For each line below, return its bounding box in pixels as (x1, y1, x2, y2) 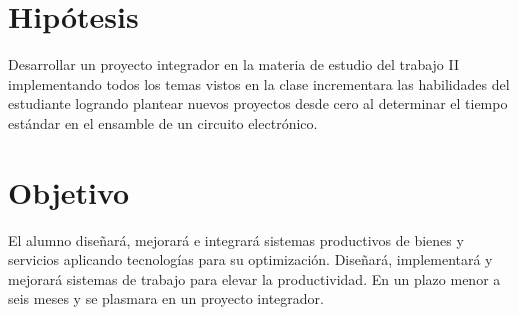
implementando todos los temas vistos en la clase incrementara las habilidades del (8, 73, 510, 94)
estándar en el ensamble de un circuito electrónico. (8, 112, 318, 133)
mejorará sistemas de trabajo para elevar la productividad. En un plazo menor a (8, 268, 501, 289)
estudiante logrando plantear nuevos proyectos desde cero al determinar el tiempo (8, 93, 508, 114)
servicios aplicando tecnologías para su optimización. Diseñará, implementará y (8, 249, 493, 270)
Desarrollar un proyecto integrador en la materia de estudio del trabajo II (8, 54, 460, 75)
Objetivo (8, 171, 130, 212)
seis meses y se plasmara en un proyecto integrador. (8, 288, 324, 309)
